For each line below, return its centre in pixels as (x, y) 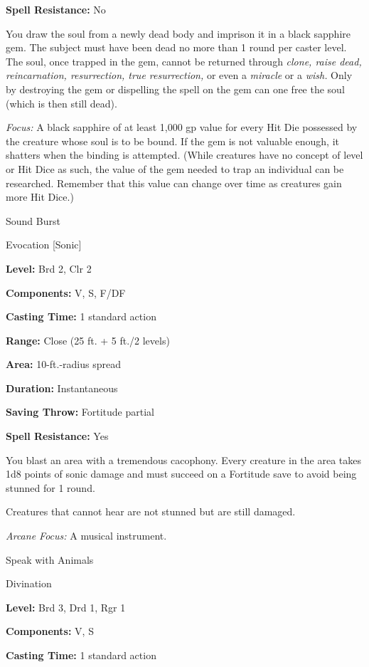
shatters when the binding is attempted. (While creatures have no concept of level (184, 155)
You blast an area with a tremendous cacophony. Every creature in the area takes (183, 459)
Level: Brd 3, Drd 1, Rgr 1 (66, 607)
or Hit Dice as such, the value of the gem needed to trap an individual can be (175, 168)
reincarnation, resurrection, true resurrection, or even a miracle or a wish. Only (179, 75)
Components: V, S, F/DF (66, 292)
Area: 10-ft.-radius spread (64, 364)
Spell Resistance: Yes (57, 436)
